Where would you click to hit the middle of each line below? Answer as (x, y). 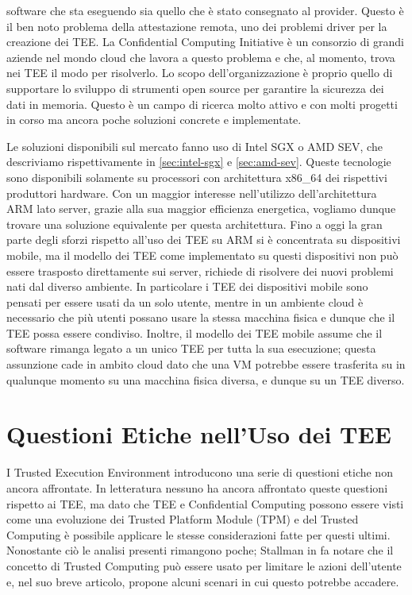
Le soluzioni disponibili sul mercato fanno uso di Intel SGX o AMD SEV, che (194, 146)
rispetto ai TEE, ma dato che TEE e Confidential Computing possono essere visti (205, 503)
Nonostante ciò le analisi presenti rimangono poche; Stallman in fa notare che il (200, 550)
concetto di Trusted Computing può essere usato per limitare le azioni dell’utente (204, 565)
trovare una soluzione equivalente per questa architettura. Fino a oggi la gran (194, 224)
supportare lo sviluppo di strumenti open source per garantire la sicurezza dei (195, 88)
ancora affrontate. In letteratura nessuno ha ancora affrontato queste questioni (197, 487)
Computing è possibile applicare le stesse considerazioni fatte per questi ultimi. (198, 534)
